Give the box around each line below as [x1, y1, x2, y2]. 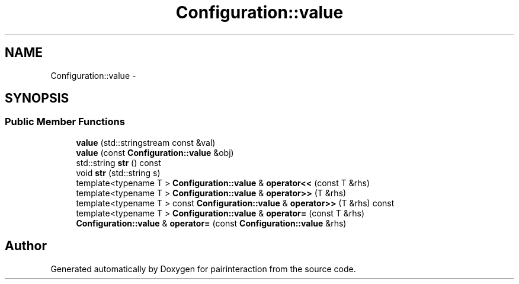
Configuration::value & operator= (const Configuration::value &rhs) [76, 218, 347, 228]
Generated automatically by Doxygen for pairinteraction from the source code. [50, 263, 356, 274]
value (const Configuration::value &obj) [76, 147, 234, 158]
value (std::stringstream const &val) [76, 137, 216, 148]
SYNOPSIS [5, 91, 69, 106]
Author [5, 238, 47, 254]
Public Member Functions [5, 116, 125, 128]
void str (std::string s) [76, 167, 161, 178]
